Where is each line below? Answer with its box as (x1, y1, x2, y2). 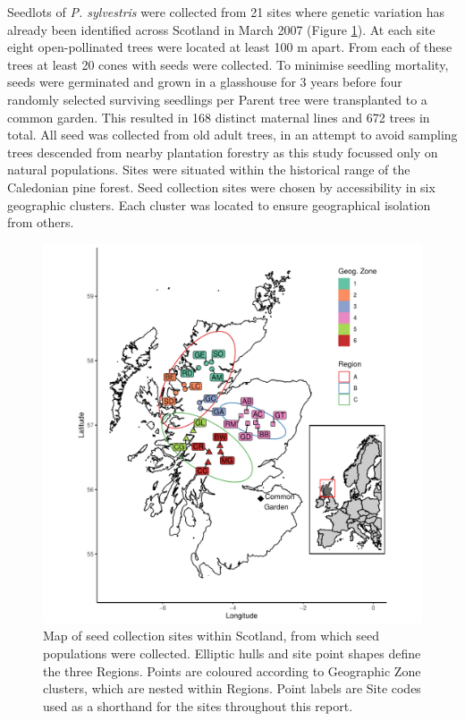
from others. (7, 213, 74, 232)
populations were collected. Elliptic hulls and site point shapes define (43, 643, 421, 662)
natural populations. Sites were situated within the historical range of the (7, 160, 410, 179)
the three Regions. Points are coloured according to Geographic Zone (43, 661, 421, 680)
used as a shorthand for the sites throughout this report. (43, 696, 353, 715)
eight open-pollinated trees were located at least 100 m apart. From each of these (7, 38, 452, 56)
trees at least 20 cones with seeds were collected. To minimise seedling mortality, (7, 55, 449, 73)
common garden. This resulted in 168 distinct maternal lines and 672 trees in (7, 107, 430, 126)
